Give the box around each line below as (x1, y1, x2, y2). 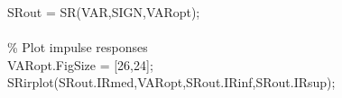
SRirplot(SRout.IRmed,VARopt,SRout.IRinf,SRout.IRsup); (7, 73, 336, 92)
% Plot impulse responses (7, 38, 148, 57)
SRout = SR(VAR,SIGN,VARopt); (7, 3, 200, 21)
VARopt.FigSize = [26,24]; (7, 55, 153, 74)
